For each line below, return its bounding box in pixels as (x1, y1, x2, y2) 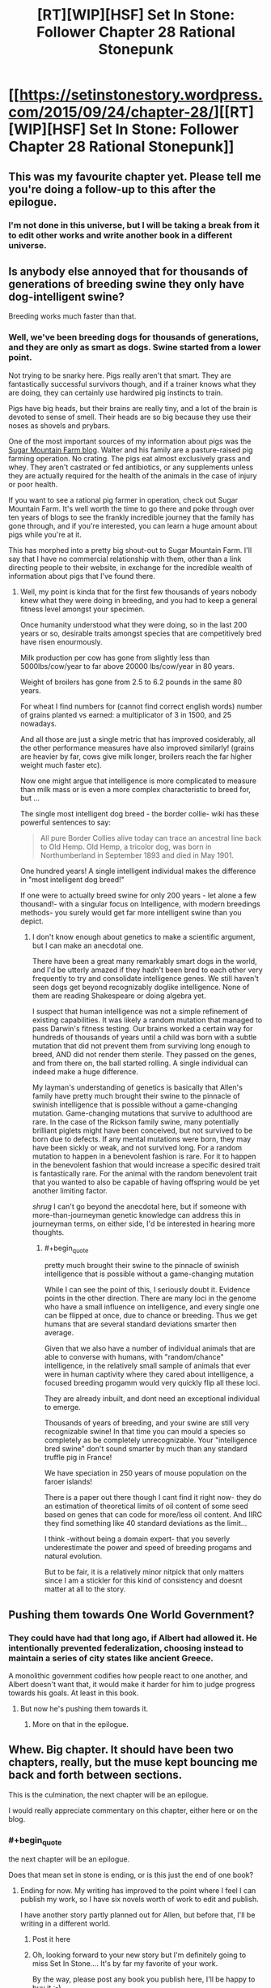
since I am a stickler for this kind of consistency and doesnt (44, 1575, 243, 1586)
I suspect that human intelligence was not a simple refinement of (32, 1006, 248, 1016)
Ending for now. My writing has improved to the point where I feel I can (19, 1886, 256, 1896)
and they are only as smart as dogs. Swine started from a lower (8, 342, 261, 353)
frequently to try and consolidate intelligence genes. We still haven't (32, 973, 259, 983)
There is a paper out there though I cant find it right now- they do (44, 1493, 262, 1502)
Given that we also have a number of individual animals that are (44, 1343, 256, 1353)
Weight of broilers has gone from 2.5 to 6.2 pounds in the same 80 (19, 677, 243, 687)
